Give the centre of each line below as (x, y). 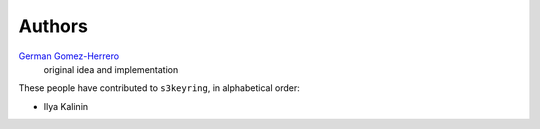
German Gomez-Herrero (69, 56)
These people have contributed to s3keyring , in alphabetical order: (159, 88)
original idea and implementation (111, 69)
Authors (53, 26)
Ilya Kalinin (66, 106)
